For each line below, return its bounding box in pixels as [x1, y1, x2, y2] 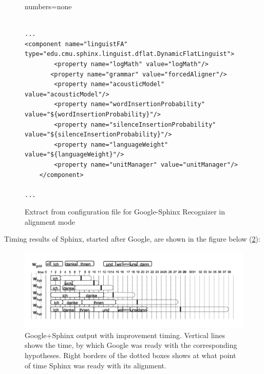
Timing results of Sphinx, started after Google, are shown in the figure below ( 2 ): [4, 233, 260, 244]
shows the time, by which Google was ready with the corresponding [25, 340, 237, 350]
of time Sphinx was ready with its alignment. [25, 360, 166, 370]
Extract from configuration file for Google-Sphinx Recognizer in [25, 206, 225, 217]
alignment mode [25, 216, 75, 227]
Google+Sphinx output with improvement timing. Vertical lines [25, 329, 225, 340]
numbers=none [25, 1, 72, 11]
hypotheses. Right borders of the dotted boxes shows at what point [25, 349, 236, 360]
